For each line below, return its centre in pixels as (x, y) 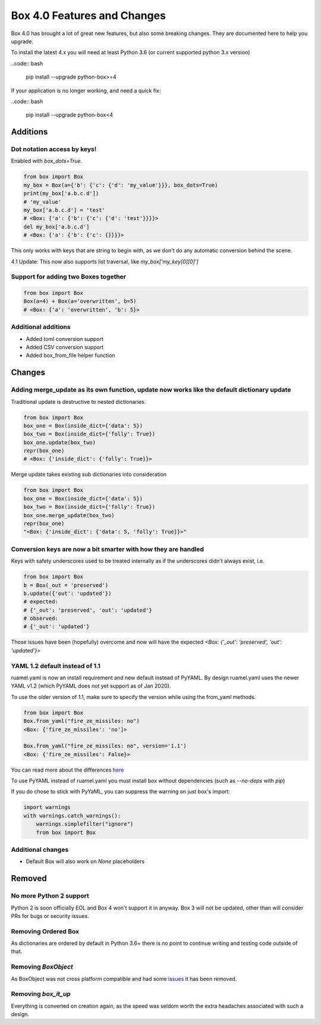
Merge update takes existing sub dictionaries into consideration (89, 474)
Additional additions (41, 327)
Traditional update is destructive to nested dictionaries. (78, 402)
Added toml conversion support (65, 338)
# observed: (41, 618)
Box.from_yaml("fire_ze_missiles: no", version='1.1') (105, 746)
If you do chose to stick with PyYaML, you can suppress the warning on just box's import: (120, 792)
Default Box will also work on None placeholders (85, 861)
